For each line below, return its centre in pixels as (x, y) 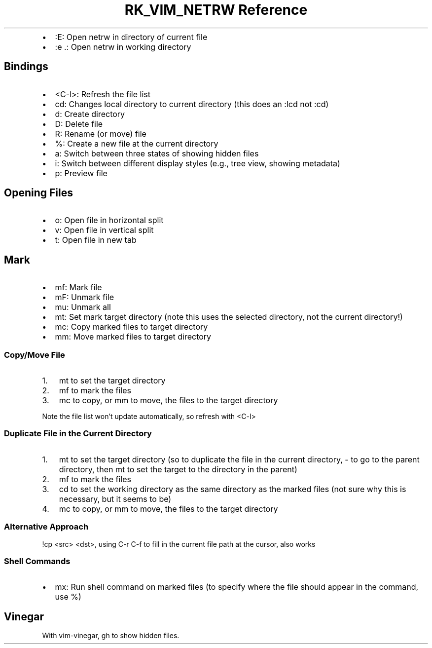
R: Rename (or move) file (101, 133)
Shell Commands (37, 561)
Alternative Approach (46, 527)
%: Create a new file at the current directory (137, 143)
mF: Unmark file (84, 297)
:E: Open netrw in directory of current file (131, 37)
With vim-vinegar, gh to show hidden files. (111, 636)
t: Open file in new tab (96, 240)
